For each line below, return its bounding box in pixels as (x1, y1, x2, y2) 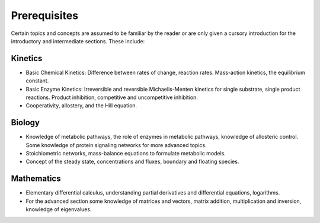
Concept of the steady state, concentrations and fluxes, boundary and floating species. (25, 158, 239, 165)
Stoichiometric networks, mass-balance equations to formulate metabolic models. (25, 150, 226, 157)
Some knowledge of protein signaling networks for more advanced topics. (25, 141, 207, 148)
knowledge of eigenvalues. (25, 206, 92, 213)
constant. (25, 77, 49, 84)
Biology (11, 117, 40, 128)
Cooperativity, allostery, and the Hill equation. (25, 102, 137, 109)
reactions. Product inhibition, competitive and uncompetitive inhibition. (25, 94, 199, 101)
